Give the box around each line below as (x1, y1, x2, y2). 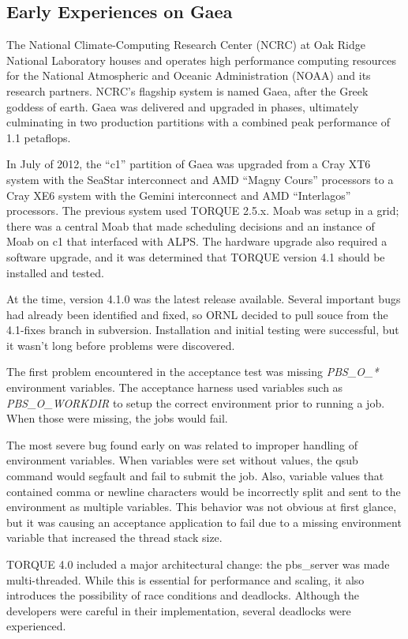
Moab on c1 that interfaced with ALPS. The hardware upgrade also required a (6, 233, 387, 250)
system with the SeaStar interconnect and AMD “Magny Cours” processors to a (6, 171, 394, 187)
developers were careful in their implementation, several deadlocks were (6, 602, 351, 618)
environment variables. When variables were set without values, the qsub (6, 452, 358, 468)
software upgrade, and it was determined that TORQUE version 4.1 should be (6, 248, 385, 265)
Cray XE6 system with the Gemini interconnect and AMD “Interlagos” (6, 186, 351, 203)
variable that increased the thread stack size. (6, 529, 223, 546)
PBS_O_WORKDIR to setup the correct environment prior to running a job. (6, 394, 385, 411)
